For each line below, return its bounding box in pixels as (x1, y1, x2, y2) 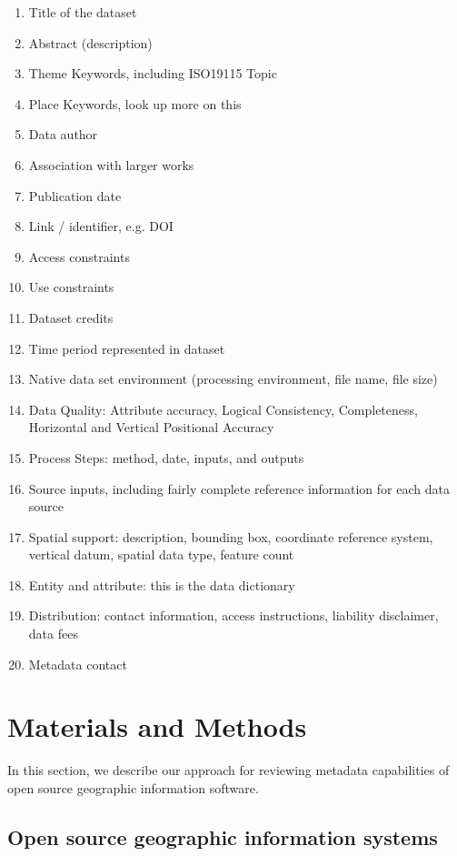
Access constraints (28, 247, 130, 266)
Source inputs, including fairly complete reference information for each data (28, 478, 450, 498)
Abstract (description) (28, 33, 153, 52)
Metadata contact (28, 654, 127, 673)
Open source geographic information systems (7, 822, 438, 851)
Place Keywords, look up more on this (28, 94, 242, 113)
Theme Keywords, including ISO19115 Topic (28, 64, 277, 83)
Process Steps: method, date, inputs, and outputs (28, 448, 304, 467)
